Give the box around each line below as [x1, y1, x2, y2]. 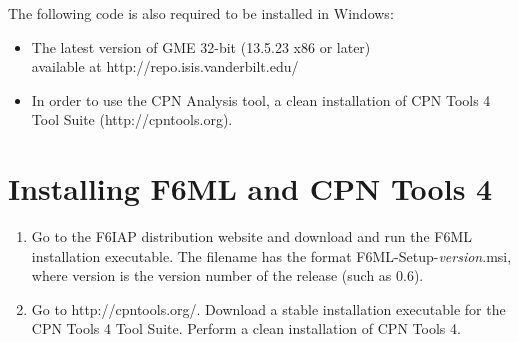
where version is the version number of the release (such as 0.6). [31, 265, 424, 286]
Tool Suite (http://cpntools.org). [31, 109, 233, 130]
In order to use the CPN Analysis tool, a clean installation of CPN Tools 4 [31, 89, 491, 110]
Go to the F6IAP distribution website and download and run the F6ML [31, 226, 473, 247]
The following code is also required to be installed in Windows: [8, 3, 394, 23]
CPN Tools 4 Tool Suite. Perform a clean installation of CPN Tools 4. [31, 318, 461, 339]
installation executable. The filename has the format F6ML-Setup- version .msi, [31, 245, 512, 266]
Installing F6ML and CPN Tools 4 [8, 168, 493, 209]
